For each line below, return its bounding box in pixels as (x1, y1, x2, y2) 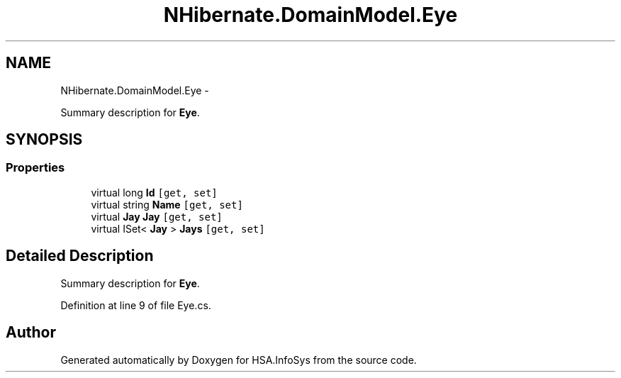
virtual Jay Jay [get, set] (91, 210, 223, 223)
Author (6, 323, 56, 342)
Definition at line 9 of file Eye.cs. (60, 299, 211, 311)
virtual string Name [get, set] (91, 198, 243, 211)
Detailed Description (6, 247, 154, 265)
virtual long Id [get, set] (91, 186, 218, 199)
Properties (6, 160, 65, 175)
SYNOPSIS (6, 130, 83, 149)
